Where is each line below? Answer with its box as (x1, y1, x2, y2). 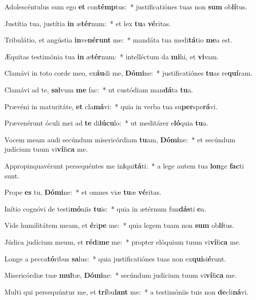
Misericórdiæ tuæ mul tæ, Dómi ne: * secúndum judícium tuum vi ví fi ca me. (4, 270, 237, 280)
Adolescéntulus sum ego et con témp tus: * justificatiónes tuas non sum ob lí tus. (4, 1, 248, 11)
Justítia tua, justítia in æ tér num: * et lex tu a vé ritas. (4, 18, 171, 28)
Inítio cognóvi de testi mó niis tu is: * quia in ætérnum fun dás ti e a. (4, 203, 206, 214)
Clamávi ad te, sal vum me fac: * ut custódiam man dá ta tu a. (4, 84, 193, 94)
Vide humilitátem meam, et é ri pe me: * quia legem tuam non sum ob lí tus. (4, 220, 234, 230)
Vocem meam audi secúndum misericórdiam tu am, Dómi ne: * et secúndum (4, 134, 235, 144)
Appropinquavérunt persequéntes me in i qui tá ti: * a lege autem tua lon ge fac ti (4, 160, 244, 171)
